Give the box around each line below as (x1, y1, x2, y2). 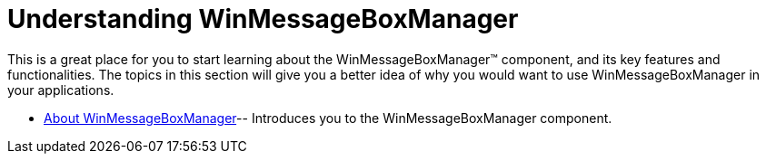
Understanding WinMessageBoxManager (7, 4, 519, 34)
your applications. (7, 81, 114, 98)
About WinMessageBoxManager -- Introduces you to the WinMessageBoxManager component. (44, 109, 612, 126)
